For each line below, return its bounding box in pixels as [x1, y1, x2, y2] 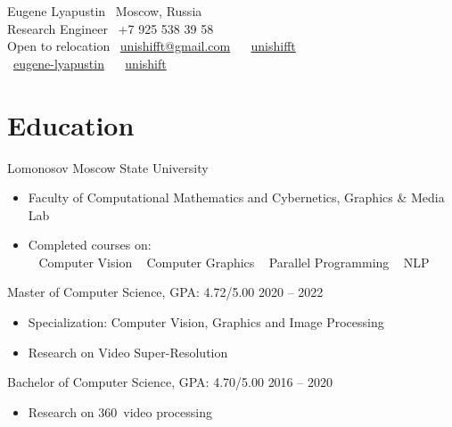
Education [7, 106, 135, 143]
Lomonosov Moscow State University [7, 158, 209, 177]
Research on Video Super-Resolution [28, 342, 228, 361]
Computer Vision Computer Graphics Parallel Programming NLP [38, 252, 430, 271]
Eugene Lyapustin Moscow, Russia [7, 2, 202, 20]
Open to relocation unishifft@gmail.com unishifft [7, 37, 296, 55]
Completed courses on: [28, 235, 152, 254]
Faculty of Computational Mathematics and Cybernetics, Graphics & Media [28, 188, 445, 207]
